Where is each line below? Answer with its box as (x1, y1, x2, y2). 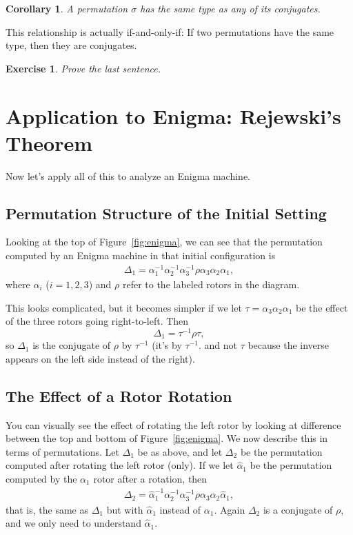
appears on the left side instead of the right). (6, 351, 195, 365)
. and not (198, 338, 237, 352)
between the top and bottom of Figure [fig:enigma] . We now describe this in (6, 431, 328, 445)
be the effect (295, 300, 348, 314)
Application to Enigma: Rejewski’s (6, 101, 341, 130)
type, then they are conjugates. (6, 38, 137, 52)
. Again (214, 502, 245, 516)
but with (106, 502, 143, 516)
